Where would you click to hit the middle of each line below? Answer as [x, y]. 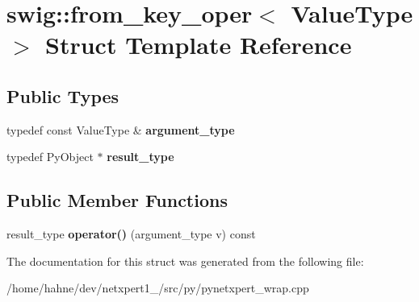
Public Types [63, 95]
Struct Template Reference [199, 45]
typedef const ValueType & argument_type [121, 129]
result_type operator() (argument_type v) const [131, 234]
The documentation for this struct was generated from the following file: [185, 261]
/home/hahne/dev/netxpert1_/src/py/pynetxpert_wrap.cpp [158, 288]
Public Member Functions [117, 200]
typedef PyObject [50, 157]
